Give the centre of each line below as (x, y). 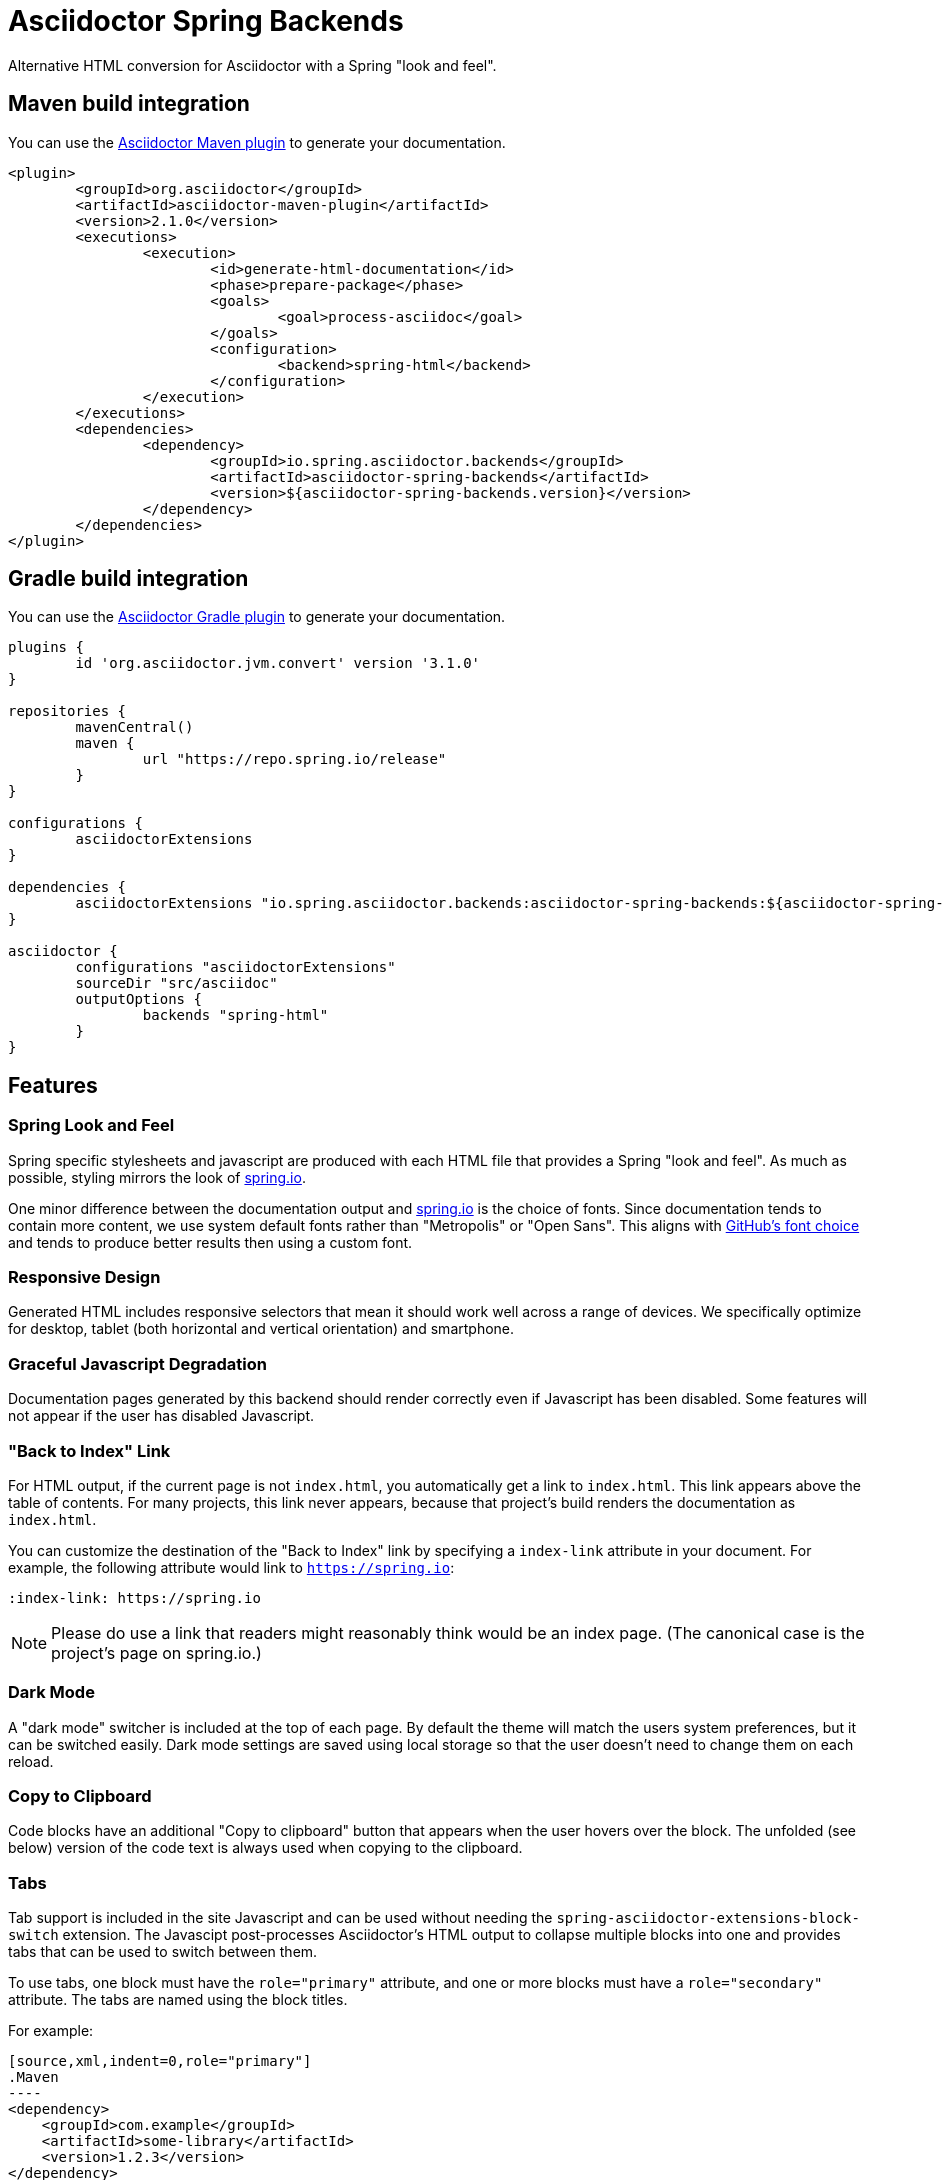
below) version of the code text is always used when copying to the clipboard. (265, 1848)
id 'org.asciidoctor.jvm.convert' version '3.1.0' (278, 663)
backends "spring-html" (235, 1015)
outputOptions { (138, 999)
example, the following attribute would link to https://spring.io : (231, 1567)
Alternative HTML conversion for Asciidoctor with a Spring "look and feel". (252, 65)
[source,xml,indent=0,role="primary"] (160, 2061)
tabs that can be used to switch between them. (163, 1952)
